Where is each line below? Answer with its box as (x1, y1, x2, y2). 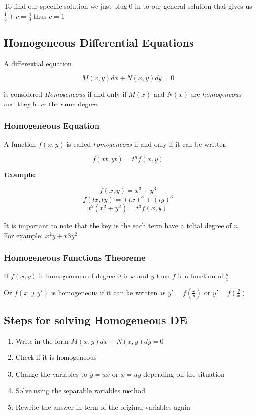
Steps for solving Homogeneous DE (4, 312, 187, 328)
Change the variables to (15, 369, 87, 379)
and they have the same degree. (4, 98, 99, 108)
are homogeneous (191, 89, 242, 99)
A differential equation (4, 58, 72, 68)
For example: (4, 230, 43, 240)
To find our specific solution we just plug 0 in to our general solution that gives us (4, 1, 252, 11)
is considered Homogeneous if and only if (4, 89, 127, 99)
